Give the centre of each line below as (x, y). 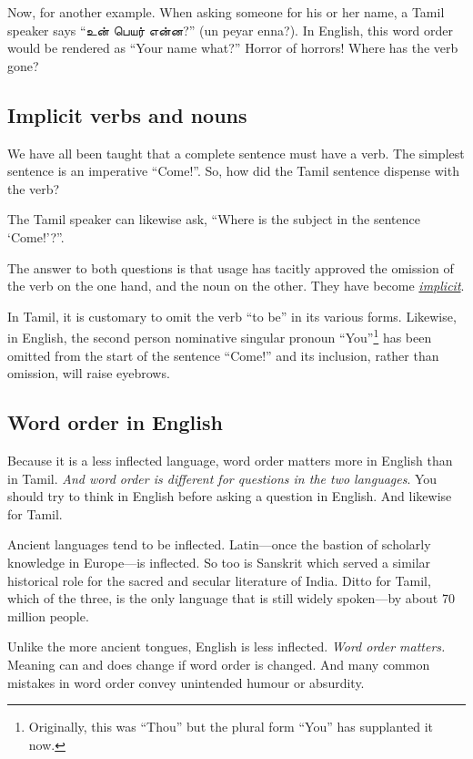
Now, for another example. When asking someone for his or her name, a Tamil (226, 12)
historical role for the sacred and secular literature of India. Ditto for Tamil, (219, 580)
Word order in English (115, 422)
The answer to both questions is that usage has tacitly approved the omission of (231, 267)
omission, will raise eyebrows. (89, 373)
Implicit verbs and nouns (127, 114)
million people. (48, 615)
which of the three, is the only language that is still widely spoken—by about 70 (231, 598)
